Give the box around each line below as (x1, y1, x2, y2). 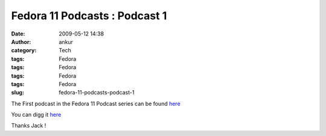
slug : (11, 89, 24, 96)
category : (11, 47, 37, 54)
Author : (11, 38, 31, 45)
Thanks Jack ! (11, 122, 46, 129)
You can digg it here (11, 111, 62, 119)
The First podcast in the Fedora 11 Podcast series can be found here (11, 100, 181, 107)
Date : (11, 30, 25, 37)
